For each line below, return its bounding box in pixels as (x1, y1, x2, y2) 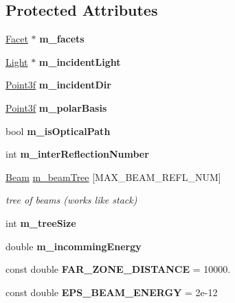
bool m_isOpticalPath (5, 123, 111, 138)
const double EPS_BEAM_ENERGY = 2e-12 (5, 284, 218, 299)
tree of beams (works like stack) (5, 193, 137, 207)
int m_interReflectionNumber (5, 147, 149, 161)
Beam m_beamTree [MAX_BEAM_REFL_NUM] (5, 169, 221, 184)
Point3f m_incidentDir (5, 77, 111, 92)
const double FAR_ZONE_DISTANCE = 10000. (5, 262, 231, 276)
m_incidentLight (38, 54, 121, 69)
